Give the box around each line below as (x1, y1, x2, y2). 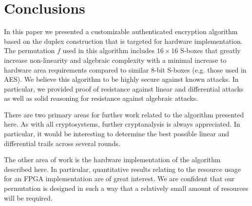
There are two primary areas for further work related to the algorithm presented (4, 109, 244, 119)
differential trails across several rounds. (4, 138, 120, 148)
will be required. (4, 192, 53, 203)
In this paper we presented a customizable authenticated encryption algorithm (4, 26, 238, 37)
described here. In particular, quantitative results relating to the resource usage (4, 164, 241, 174)
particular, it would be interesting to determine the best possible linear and (4, 129, 230, 139)
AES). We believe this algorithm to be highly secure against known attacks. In (4, 74, 239, 84)
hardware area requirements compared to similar (4, 64, 149, 75)
